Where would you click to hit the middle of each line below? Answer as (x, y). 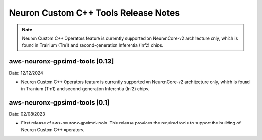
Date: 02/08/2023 (27, 114)
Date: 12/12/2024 (26, 73)
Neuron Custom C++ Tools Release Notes (94, 13)
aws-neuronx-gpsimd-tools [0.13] (61, 61)
